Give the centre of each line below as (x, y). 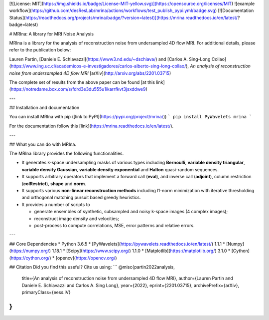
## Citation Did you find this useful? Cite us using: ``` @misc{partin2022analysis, (92, 267)
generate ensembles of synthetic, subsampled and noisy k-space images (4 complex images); (131, 212)
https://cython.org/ (30, 258)
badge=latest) (24, 24)
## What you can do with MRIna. (43, 144)
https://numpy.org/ (30, 251)
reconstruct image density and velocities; (76, 218)
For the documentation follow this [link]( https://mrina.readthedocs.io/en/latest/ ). (91, 126)
